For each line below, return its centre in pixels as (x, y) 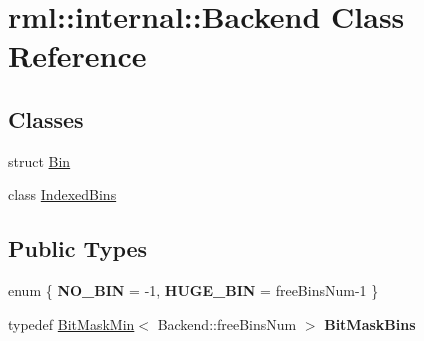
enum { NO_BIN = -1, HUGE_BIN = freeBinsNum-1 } (193, 290)
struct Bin (39, 160)
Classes (46, 118)
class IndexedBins (62, 194)
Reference (77, 55)
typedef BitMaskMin (71, 323)
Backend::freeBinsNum (227, 323)
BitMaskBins (370, 323)
